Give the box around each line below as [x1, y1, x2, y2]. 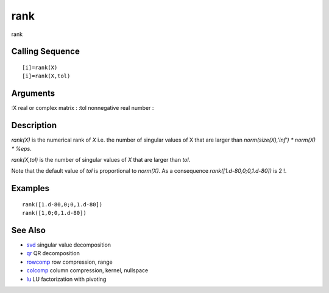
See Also [11, 225, 46, 235]
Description [11, 120, 57, 131]
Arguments [11, 89, 55, 99]
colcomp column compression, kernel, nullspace [26, 267, 149, 274]
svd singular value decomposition [26, 241, 111, 248]
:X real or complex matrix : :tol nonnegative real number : [11, 104, 154, 112]
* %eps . [11, 145, 32, 152]
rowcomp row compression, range [26, 258, 113, 266]
